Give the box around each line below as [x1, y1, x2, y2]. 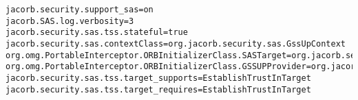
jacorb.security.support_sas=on [6, 5, 154, 14]
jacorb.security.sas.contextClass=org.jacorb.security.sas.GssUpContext [6, 38, 346, 49]
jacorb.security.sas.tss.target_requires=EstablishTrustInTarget [6, 84, 311, 95]
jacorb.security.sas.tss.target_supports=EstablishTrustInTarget [6, 73, 311, 83]
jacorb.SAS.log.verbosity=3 [6, 16, 134, 26]
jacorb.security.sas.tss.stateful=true [6, 27, 188, 38]
